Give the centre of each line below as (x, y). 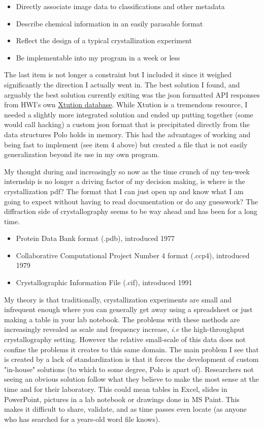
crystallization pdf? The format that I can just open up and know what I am (124, 191)
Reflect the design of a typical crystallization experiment (104, 40)
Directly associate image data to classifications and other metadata (120, 6)
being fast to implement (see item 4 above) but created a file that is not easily (126, 144)
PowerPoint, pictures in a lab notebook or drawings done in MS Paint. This (122, 399)
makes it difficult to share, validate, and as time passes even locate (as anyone (125, 409)
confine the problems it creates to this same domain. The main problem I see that (131, 349)
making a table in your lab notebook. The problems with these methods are (122, 319)
